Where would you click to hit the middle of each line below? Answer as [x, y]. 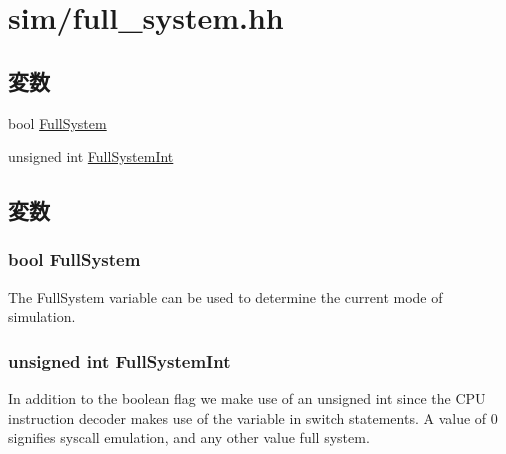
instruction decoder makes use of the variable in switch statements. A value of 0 [253, 417]
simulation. [42, 316]
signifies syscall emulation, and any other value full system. [189, 437]
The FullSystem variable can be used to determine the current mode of [225, 296]
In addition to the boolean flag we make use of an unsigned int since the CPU [247, 398]
